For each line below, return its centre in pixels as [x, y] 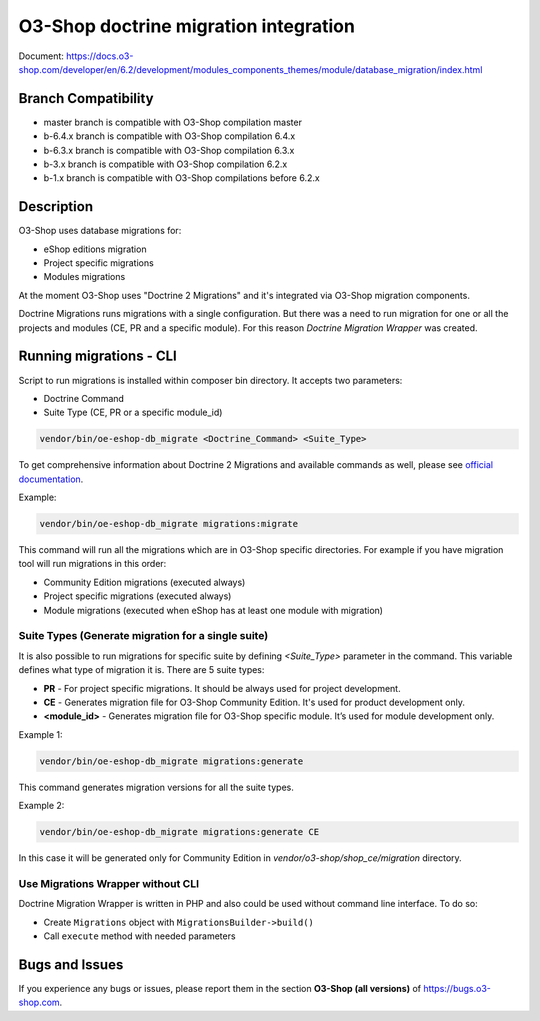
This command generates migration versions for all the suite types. [156, 787]
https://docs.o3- [100, 56]
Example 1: [40, 734]
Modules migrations [84, 277]
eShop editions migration [95, 249]
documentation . [51, 479]
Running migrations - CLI [97, 356]
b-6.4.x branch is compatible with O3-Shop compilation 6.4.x [169, 136]
